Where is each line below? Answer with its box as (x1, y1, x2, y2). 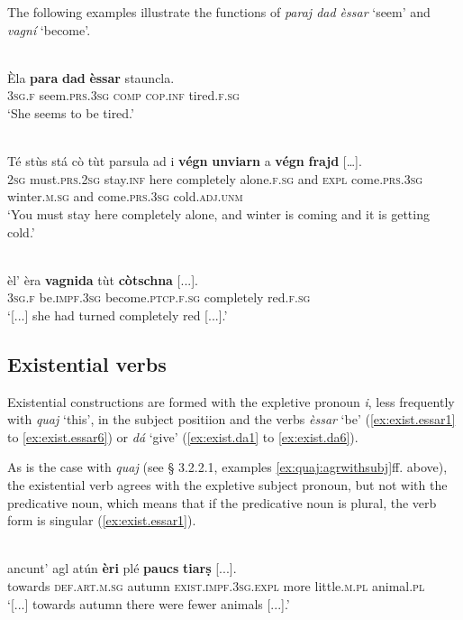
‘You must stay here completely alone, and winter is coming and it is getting (7, 204, 430, 223)
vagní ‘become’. (7, 20, 91, 39)
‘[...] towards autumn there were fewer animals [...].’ (7, 594, 290, 613)
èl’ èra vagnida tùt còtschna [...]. (7, 270, 198, 289)
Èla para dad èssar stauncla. (7, 68, 175, 87)
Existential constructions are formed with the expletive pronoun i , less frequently (7, 392, 455, 411)
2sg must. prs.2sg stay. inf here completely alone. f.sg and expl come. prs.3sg (7, 169, 423, 188)
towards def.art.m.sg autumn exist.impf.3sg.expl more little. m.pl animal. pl (7, 577, 425, 596)
